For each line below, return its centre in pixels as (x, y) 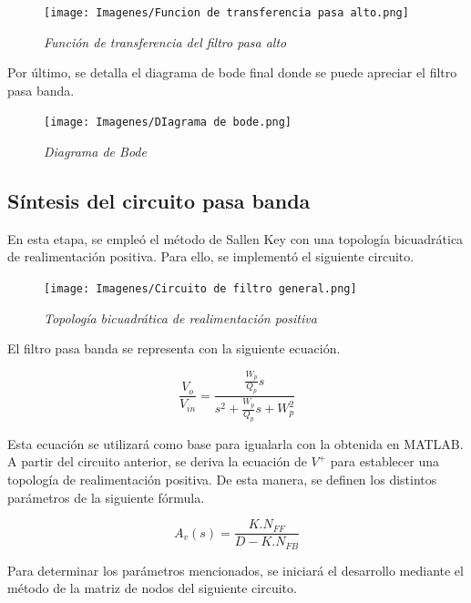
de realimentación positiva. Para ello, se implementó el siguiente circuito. (211, 256)
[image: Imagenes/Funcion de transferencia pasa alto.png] (226, 13)
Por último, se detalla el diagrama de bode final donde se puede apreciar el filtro (232, 72)
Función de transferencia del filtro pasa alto (165, 41)
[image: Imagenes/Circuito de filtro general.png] (200, 289)
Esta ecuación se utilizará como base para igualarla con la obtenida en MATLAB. (235, 443)
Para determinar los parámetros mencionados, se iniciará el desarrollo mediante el (235, 570)
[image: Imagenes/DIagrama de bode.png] (168, 123)
